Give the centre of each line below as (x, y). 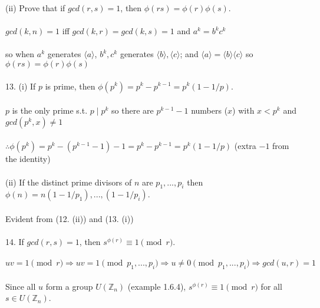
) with (243, 110)
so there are (133, 110)
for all (271, 286)
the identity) (28, 159)
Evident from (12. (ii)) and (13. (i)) (70, 218)
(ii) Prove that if (35, 8)
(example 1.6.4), (157, 286)
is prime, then (70, 86)
